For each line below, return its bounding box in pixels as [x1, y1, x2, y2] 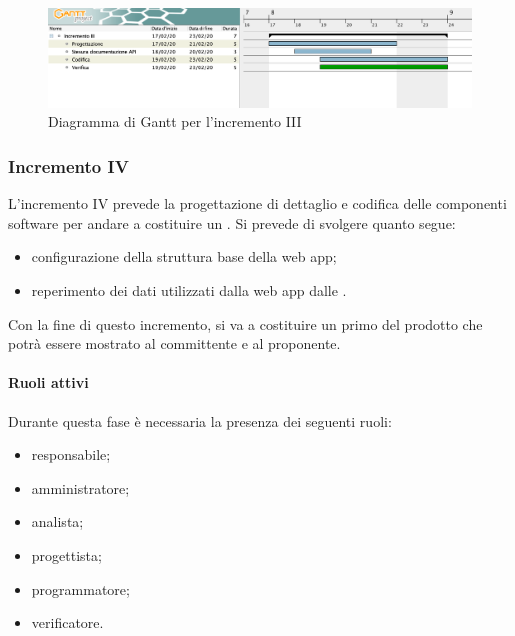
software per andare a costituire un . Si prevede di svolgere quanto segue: [8, 212, 456, 233]
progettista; [31, 544, 102, 565]
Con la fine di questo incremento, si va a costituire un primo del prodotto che [8, 313, 483, 334]
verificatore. [31, 612, 104, 633]
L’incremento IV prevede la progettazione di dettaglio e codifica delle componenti [8, 193, 507, 214]
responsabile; [31, 444, 111, 465]
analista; [31, 511, 84, 532]
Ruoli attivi [8, 372, 89, 393]
